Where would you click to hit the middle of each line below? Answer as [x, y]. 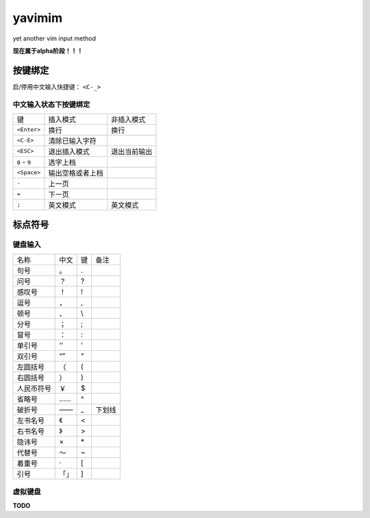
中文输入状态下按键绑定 [51, 104]
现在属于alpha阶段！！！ [48, 51]
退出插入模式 [69, 151]
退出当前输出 [132, 151]
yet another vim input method [54, 38]
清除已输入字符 [73, 140]
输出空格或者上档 [76, 173]
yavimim [38, 18]
